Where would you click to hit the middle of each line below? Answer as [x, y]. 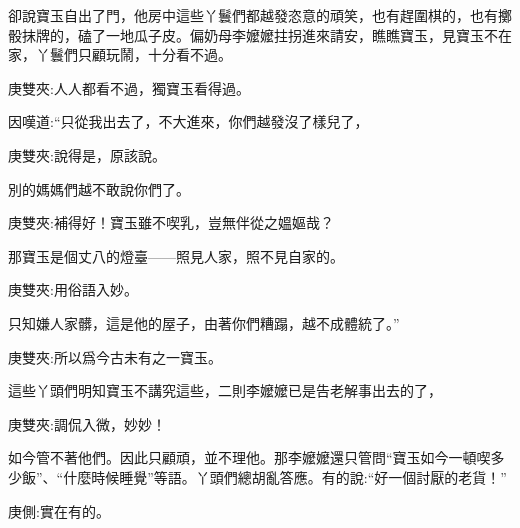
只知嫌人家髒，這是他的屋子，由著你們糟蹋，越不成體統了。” [204, 322]
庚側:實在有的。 [59, 510]
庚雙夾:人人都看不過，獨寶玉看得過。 [129, 87]
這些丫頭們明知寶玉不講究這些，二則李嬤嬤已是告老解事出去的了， [225, 390]
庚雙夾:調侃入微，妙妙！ [87, 423]
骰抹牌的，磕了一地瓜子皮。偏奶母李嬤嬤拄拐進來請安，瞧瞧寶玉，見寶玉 [246, 34]
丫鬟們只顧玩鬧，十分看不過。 [133, 54]
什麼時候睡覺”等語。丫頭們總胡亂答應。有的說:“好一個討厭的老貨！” [285, 476]
